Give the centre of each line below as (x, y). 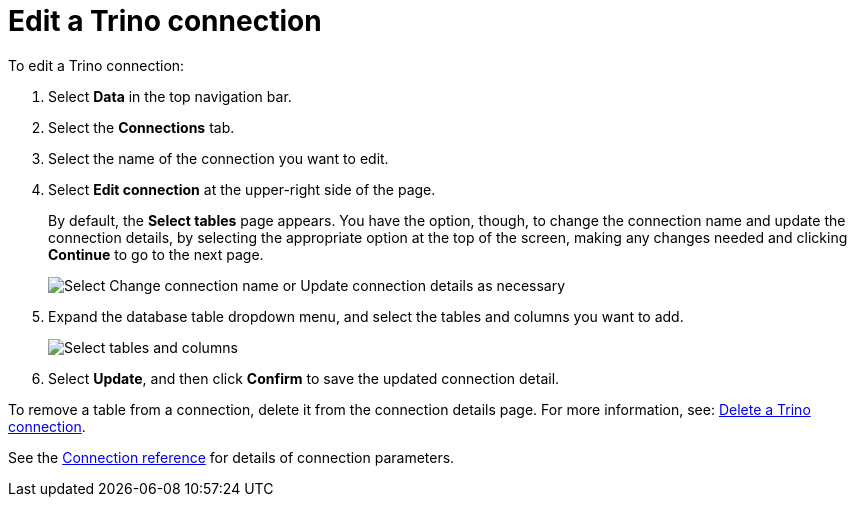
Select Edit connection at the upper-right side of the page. (242, 189)
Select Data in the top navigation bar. (170, 96)
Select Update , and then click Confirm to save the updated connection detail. (304, 378)
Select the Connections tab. (141, 127)
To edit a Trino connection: (96, 65)
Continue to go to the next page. (156, 254)
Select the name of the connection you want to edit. (218, 158)
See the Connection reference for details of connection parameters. (231, 457)
